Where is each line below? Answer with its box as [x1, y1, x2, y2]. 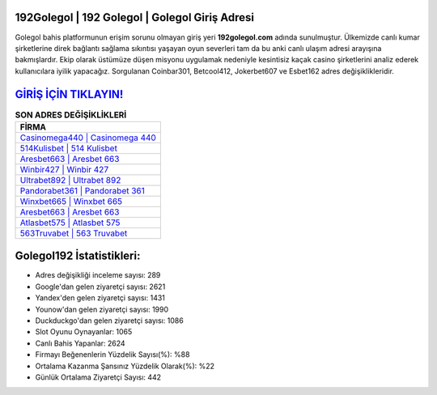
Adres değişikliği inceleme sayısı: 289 [35, 270, 161, 280]
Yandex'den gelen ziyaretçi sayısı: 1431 [35, 293, 166, 303]
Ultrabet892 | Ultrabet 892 [19, 174, 121, 185]
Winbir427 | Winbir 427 [19, 164, 109, 175]
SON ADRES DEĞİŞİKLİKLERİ [15, 109, 127, 121]
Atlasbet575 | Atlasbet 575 [19, 217, 121, 228]
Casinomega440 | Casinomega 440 [19, 132, 157, 143]
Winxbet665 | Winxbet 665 [19, 195, 123, 206]
